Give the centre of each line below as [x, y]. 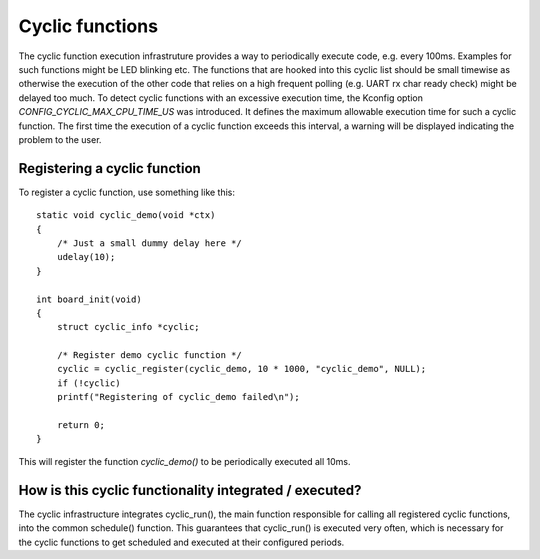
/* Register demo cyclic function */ [149, 355]
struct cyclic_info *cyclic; [128, 327]
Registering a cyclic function [110, 168]
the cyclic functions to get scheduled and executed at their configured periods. [181, 542]
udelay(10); [86, 257]
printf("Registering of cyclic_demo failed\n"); [178, 397]
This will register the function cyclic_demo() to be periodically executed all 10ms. [184, 461]
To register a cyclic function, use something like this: [126, 192]
